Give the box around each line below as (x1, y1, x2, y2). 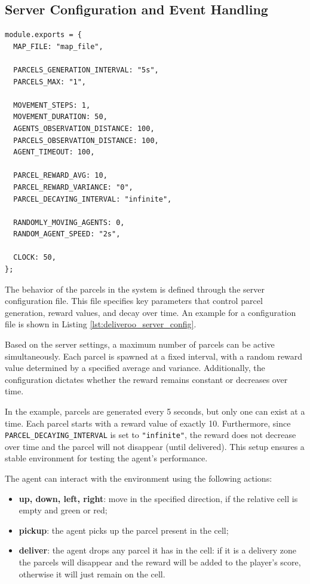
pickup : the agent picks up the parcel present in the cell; (19, 524, 229, 536)
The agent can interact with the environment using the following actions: (5, 472, 272, 485)
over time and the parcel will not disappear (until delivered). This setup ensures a (5, 440, 305, 452)
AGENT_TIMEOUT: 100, (13, 148, 95, 157)
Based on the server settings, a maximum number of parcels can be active (5, 338, 275, 351)
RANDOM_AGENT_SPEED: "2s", (13, 230, 121, 239)
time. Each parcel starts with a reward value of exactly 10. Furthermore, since (5, 416, 291, 429)
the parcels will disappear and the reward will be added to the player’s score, (19, 556, 301, 568)
